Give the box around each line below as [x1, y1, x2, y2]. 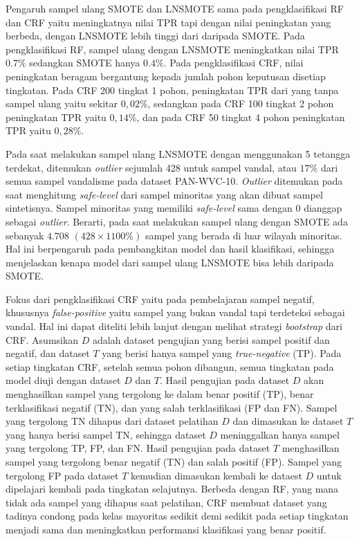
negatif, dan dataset [6, 346, 90, 360]
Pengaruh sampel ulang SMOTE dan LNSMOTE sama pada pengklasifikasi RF [6, 1, 344, 15]
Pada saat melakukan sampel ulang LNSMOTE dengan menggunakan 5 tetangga [6, 146, 351, 161]
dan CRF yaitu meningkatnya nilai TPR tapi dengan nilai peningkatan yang [6, 15, 331, 29]
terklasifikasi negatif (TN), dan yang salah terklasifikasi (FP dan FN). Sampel [6, 400, 338, 414]
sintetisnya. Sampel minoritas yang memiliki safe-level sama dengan [6, 201, 293, 215]
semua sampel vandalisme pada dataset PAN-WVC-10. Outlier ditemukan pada [6, 174, 343, 188]
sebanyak [6, 228, 44, 242]
